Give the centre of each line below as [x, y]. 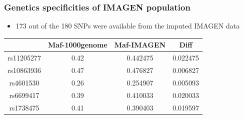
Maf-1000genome [78, 45]
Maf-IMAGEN [140, 45]
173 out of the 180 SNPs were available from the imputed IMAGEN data [128, 26]
